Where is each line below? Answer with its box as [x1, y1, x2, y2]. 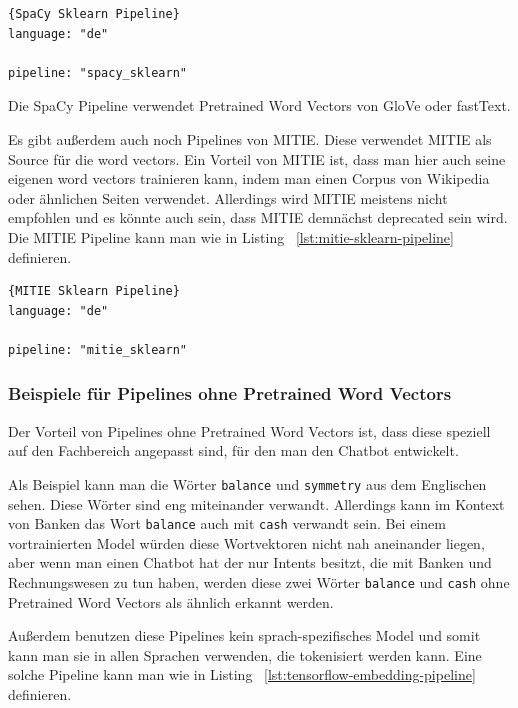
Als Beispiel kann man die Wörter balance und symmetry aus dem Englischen [8, 473, 487, 494]
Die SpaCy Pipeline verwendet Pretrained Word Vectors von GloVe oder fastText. [8, 95, 511, 116]
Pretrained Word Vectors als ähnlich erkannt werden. [8, 591, 334, 612]
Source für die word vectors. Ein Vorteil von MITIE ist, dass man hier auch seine [8, 148, 506, 169]
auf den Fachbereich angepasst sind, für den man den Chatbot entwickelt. [8, 440, 459, 461]
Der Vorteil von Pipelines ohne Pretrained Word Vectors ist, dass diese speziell [8, 420, 491, 441]
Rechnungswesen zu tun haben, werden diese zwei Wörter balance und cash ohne [8, 572, 510, 592]
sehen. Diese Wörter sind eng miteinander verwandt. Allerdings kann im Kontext [8, 493, 505, 514]
